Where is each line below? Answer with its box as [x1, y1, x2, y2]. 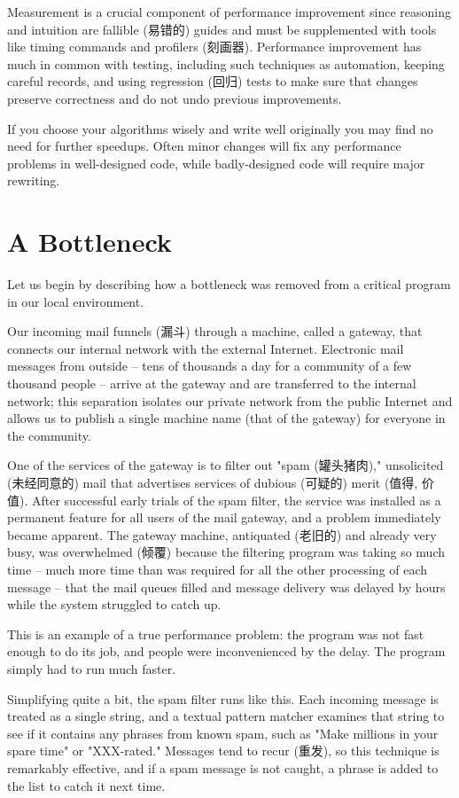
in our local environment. [7, 292, 144, 310]
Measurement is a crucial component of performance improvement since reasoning [7, 3, 452, 20]
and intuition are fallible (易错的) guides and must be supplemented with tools [7, 20, 437, 38]
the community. [7, 426, 91, 444]
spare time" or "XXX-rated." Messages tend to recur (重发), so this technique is [7, 741, 440, 760]
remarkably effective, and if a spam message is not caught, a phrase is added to [7, 758, 439, 777]
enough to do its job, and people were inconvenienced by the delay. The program [7, 642, 446, 661]
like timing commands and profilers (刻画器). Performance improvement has [7, 37, 422, 56]
